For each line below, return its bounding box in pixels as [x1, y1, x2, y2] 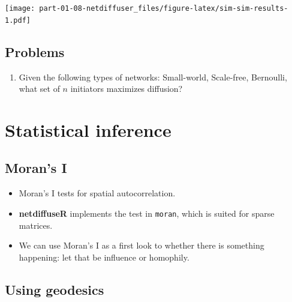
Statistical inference [5, 117, 171, 142]
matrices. [19, 219, 53, 231]
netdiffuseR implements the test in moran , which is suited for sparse [19, 207, 275, 219]
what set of [19, 82, 60, 95]
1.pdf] [5, 16, 31, 25]
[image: [5, 4, 35, 13]
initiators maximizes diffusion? [70, 82, 183, 95]
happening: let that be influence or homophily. [19, 250, 189, 263]
